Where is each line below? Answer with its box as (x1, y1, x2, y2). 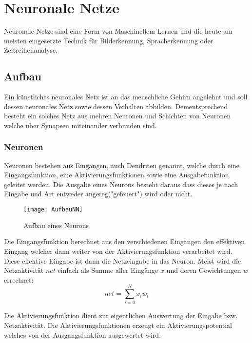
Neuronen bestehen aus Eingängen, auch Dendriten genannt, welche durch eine (4, 160, 239, 170)
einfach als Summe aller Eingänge (58, 265, 158, 275)
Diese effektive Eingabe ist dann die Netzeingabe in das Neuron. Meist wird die (4, 255, 241, 266)
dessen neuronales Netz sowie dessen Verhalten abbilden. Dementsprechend (4, 101, 228, 111)
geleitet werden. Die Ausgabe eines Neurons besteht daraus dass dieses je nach (4, 179, 238, 189)
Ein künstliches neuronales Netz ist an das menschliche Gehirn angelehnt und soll (4, 92, 248, 102)
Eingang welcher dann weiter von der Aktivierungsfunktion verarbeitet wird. (4, 246, 233, 256)
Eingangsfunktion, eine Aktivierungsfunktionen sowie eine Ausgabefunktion (4, 170, 229, 180)
